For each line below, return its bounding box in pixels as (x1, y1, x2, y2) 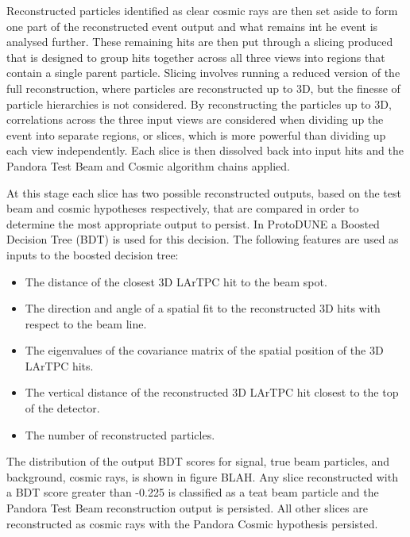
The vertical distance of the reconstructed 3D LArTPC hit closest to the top (25, 384, 399, 401)
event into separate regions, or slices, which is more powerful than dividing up (6, 126, 386, 143)
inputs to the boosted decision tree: (6, 246, 179, 263)
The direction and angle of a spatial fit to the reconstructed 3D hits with (25, 300, 381, 316)
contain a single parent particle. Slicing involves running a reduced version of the (6, 64, 400, 81)
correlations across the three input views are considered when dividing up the (6, 111, 384, 128)
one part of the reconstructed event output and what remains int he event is (6, 17, 378, 34)
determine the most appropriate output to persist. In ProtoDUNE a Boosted (6, 215, 380, 232)
